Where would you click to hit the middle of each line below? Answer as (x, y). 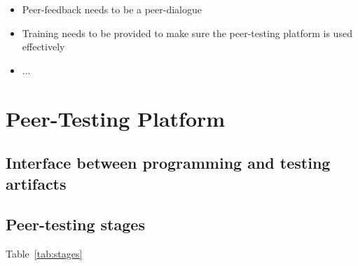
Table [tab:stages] (44, 254)
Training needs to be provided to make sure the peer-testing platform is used (187, 33)
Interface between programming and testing (168, 163)
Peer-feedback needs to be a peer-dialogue (112, 9)
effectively (43, 47)
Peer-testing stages (75, 224)
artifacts (36, 183)
